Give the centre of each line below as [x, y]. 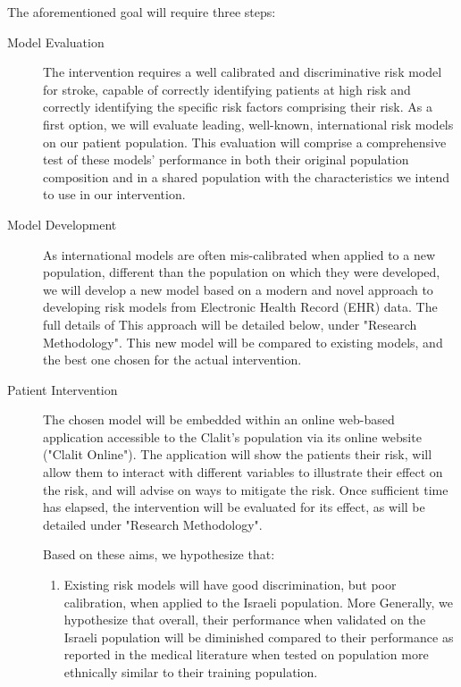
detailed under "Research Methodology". [153, 524]
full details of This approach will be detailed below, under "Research [230, 324]
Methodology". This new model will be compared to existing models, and [243, 342]
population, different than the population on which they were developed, [242, 272]
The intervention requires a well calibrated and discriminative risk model [243, 72]
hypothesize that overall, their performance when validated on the [245, 620]
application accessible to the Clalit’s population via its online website [232, 436]
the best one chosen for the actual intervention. [172, 360]
